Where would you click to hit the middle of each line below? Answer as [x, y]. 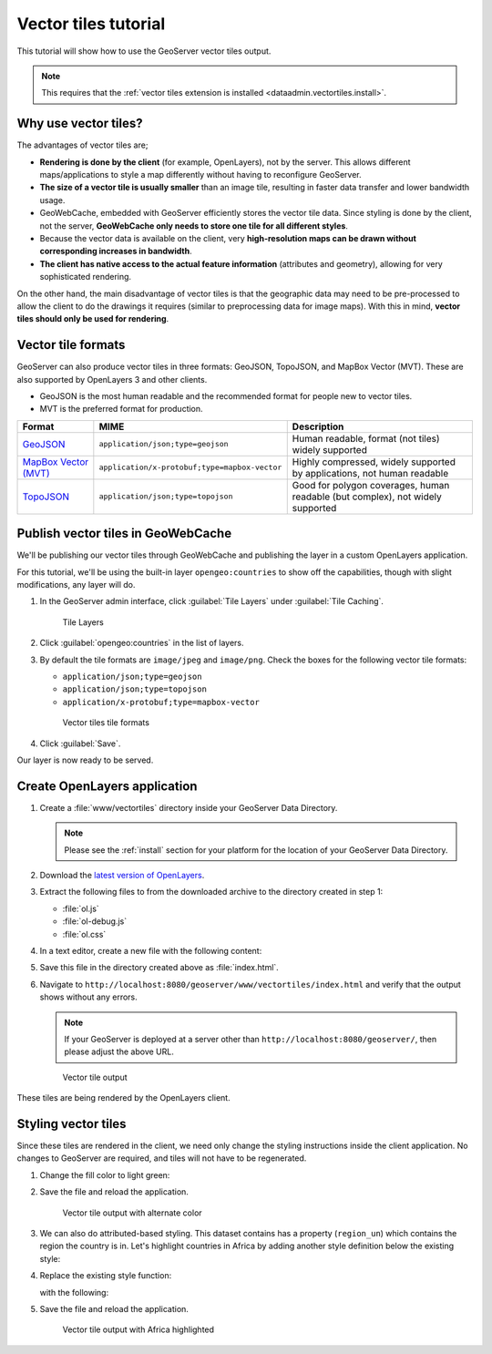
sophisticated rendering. [86, 277]
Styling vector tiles [72, 1124]
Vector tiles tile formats [106, 723]
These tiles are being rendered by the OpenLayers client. [124, 1098]
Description [318, 426]
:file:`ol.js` [81, 908]
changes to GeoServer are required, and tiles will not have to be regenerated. [162, 1158]
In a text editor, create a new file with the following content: [151, 951]
